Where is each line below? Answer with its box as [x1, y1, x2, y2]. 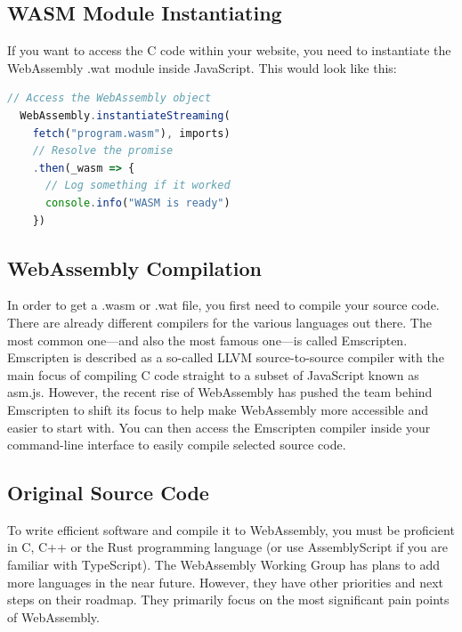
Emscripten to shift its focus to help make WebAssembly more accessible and [7, 400, 428, 418]
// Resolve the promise [32, 144, 174, 158]
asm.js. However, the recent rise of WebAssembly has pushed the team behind [7, 383, 433, 401]
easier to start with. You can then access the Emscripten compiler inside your [7, 417, 431, 436]
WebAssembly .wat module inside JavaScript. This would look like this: [7, 58, 397, 77]
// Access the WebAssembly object [7, 92, 212, 105]
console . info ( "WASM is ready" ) [45, 196, 231, 209]
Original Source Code [7, 479, 209, 506]
